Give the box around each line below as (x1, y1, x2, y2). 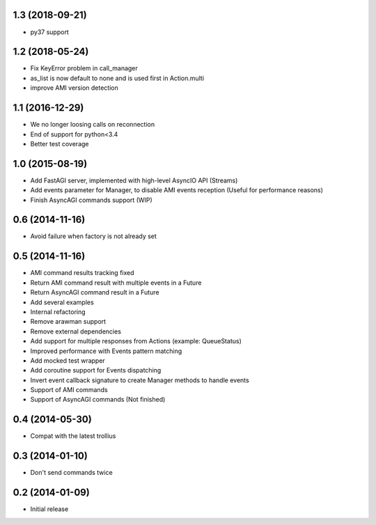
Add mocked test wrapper (30, 356, 106, 365)
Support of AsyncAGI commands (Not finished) (30, 395, 166, 404)
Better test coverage (30, 139, 89, 148)
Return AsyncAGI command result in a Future (30, 288, 159, 297)
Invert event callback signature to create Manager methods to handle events (30, 376, 250, 384)
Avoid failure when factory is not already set (30, 232, 157, 240)
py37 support (30, 28, 69, 36)
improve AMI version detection (30, 84, 118, 92)
